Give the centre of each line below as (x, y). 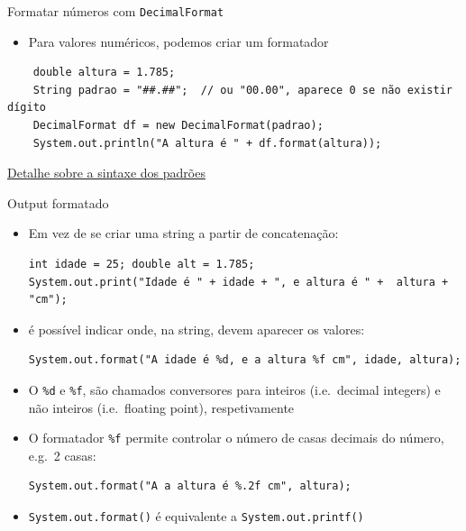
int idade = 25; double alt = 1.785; (142, 264)
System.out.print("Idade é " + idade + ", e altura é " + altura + (238, 282)
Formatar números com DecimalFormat (116, 11)
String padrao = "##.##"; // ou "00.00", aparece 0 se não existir (242, 90)
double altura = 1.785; (104, 73)
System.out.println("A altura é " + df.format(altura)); (207, 143)
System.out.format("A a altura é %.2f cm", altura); (190, 486)
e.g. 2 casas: (62, 455)
